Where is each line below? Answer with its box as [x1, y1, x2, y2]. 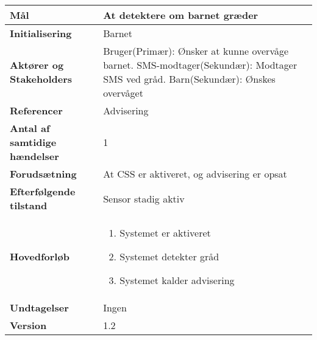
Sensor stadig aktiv [103, 191, 185, 206]
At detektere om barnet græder [103, 8, 258, 22]
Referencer [10, 103, 63, 117]
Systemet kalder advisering [119, 273, 235, 287]
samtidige [10, 135, 57, 149]
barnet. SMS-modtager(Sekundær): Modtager [103, 58, 297, 72]
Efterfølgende [10, 184, 76, 198]
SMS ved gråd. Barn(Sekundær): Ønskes [103, 72, 276, 86]
